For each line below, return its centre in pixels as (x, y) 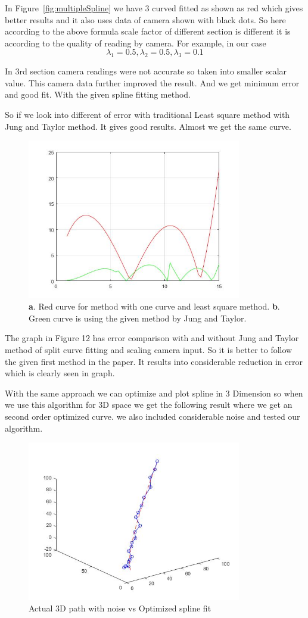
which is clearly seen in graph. (60, 373)
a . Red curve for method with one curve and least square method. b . (154, 306)
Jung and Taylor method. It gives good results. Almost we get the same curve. (148, 126)
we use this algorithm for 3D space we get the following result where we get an (149, 405)
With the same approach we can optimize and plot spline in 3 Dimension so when (154, 393)
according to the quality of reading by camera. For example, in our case (136, 43)
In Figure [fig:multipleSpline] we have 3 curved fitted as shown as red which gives (154, 8)
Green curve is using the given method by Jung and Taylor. (138, 318)
